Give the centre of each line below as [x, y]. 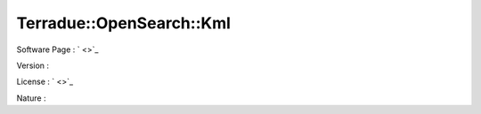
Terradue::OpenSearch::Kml [124, 23]
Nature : [31, 98]
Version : [33, 65]
